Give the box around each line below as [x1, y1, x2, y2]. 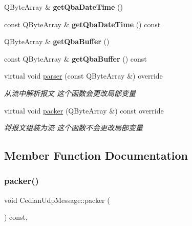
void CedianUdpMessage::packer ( [4, 194, 110, 205]
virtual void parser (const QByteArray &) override [4, 70, 163, 81]
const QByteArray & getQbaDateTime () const [4, 18, 161, 29]
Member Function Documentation [4, 147, 188, 163]
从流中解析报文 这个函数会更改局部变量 [4, 87, 136, 98]
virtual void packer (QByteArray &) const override [4, 105, 164, 116]
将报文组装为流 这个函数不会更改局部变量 [4, 122, 143, 133]
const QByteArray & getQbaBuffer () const [4, 53, 147, 64]
